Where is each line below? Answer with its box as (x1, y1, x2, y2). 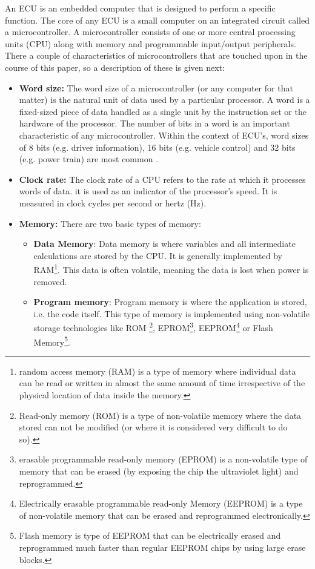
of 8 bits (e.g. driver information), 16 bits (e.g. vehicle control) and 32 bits (19, 140, 296, 153)
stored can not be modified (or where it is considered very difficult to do (19, 421, 288, 433)
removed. (33, 275, 67, 288)
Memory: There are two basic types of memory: (19, 217, 201, 229)
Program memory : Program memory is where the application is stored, (33, 295, 307, 308)
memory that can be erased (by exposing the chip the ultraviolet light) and (19, 464, 299, 477)
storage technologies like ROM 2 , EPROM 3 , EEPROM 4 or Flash (33, 320, 273, 334)
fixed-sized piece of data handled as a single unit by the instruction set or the (19, 105, 307, 117)
